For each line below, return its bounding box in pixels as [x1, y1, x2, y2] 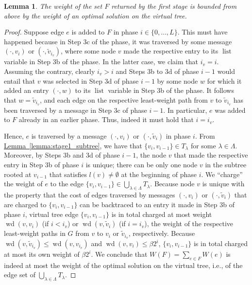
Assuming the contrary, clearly [4, 66, 95, 76]
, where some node [60, 46, 116, 56]
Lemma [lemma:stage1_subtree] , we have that [4, 140, 142, 150]
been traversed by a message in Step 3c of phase [4, 105, 147, 115]
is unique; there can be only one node [85, 159, 198, 169]
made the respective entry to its [123, 46, 218, 56]
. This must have [177, 27, 228, 37]
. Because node [150, 178, 195, 189]
